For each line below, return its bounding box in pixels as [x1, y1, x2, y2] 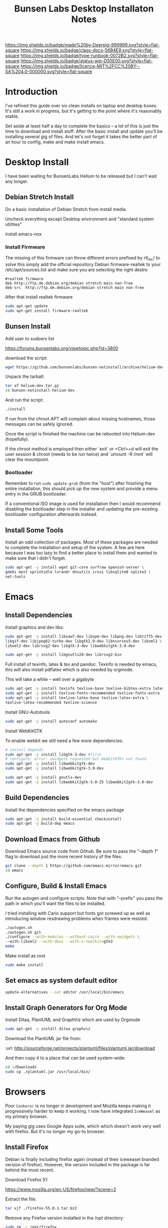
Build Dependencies [5, 794, 69, 802]
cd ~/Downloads [5, 1065, 37, 1070]
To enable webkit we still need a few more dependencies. [5, 738, 124, 744]
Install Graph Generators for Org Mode [5, 1004, 127, 1012]
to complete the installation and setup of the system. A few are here [5, 545, 145, 551]
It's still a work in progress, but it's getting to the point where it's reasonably [5, 108, 162, 114]
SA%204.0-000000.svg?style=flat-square [5, 69, 92, 75]
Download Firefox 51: [5, 1176, 48, 1182]
